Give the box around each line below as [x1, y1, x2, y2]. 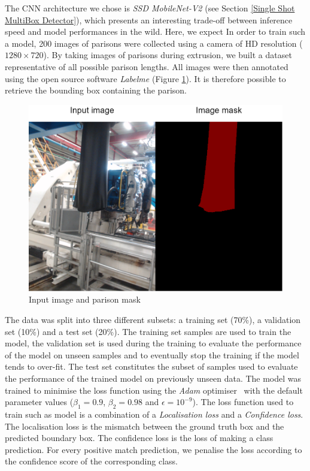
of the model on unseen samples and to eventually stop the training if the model [5, 348, 299, 361]
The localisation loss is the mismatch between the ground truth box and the [5, 419, 284, 432]
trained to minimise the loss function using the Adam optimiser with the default [5, 384, 303, 396]
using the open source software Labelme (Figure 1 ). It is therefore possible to [5, 72, 286, 84]
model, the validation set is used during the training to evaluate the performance [5, 337, 302, 349]
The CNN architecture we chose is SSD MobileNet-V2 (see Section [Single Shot [5, 2, 295, 14]
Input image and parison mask [29, 293, 141, 306]
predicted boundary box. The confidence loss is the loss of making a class [5, 431, 273, 444]
